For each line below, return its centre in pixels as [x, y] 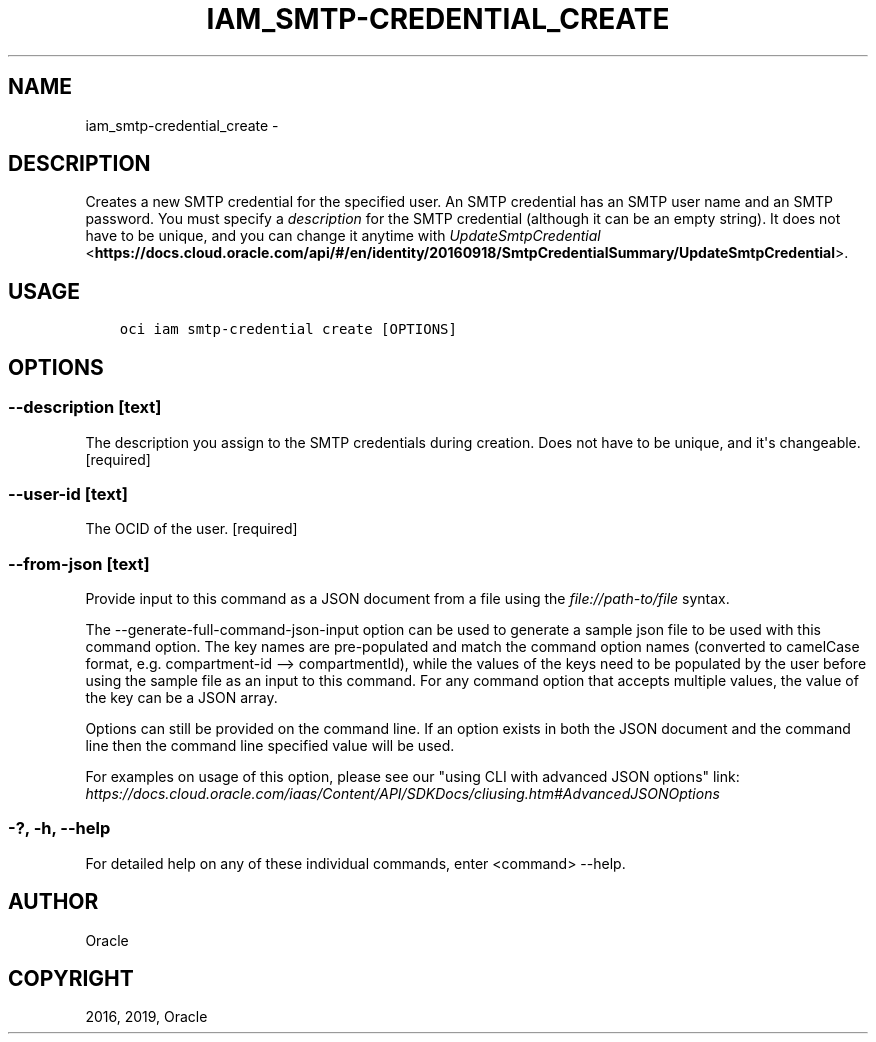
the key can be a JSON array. [181, 697]
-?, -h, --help [59, 828]
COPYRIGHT [71, 979]
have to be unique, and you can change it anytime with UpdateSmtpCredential [343, 236]
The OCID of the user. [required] [191, 529]
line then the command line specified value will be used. [270, 745]
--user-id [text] [68, 493]
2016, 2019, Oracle [146, 1017]
